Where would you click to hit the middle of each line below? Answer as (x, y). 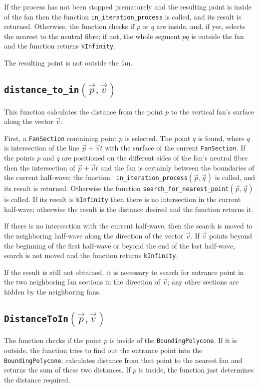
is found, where (221, 138)
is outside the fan (218, 36)
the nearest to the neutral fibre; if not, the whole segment (92, 36)
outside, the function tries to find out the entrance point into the (103, 350)
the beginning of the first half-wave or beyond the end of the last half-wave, (120, 245)
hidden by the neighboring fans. (53, 292)
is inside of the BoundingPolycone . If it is (173, 340)
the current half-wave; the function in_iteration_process (96, 177)
